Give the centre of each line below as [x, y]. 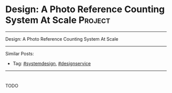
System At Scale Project [58, 20]
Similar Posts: [20, 53]
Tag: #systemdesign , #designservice [52, 63]
